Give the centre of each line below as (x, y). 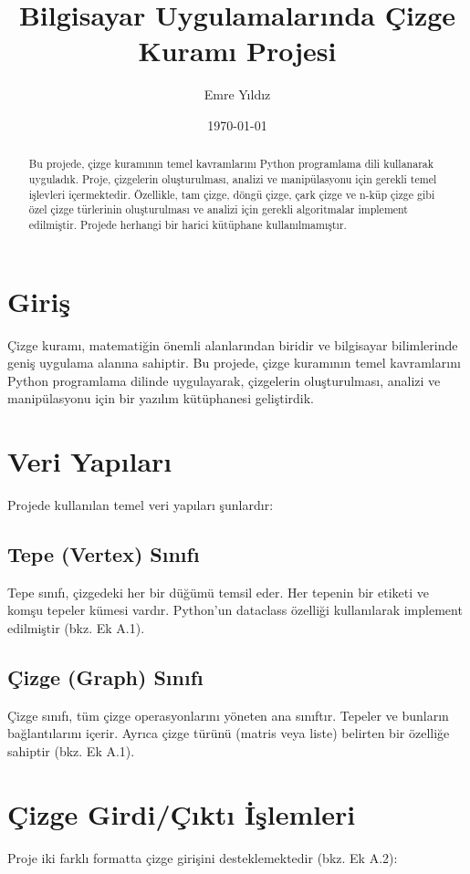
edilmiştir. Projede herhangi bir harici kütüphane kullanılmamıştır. (188, 224)
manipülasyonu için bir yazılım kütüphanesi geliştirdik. (161, 398)
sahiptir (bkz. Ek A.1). (71, 750)
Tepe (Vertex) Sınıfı (104, 554)
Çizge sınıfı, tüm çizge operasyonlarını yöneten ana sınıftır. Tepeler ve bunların (228, 715)
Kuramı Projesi (237, 51)
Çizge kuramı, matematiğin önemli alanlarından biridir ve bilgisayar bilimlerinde (233, 344)
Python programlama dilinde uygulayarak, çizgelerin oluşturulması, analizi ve (224, 380)
